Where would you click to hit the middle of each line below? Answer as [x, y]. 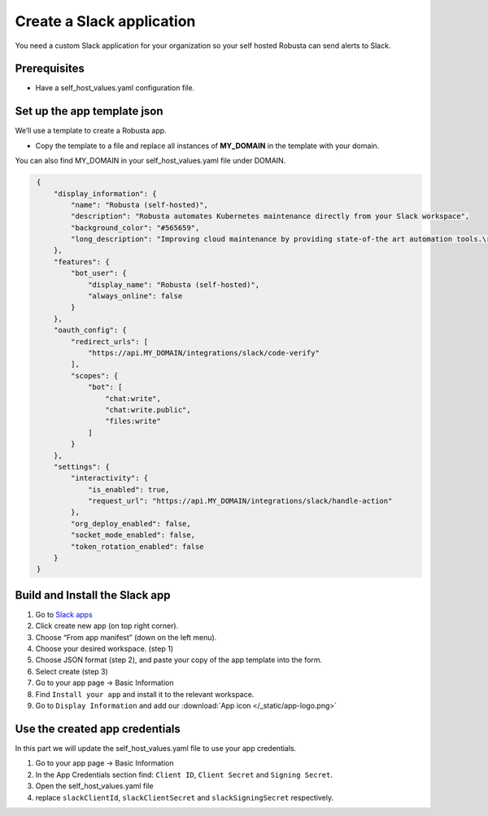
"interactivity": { [109, 478]
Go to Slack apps [64, 614]
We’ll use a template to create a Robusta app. [91, 131]
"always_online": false [135, 296]
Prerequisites [50, 69]
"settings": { [81, 467]
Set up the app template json [89, 111]
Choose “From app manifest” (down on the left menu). [126, 637]
